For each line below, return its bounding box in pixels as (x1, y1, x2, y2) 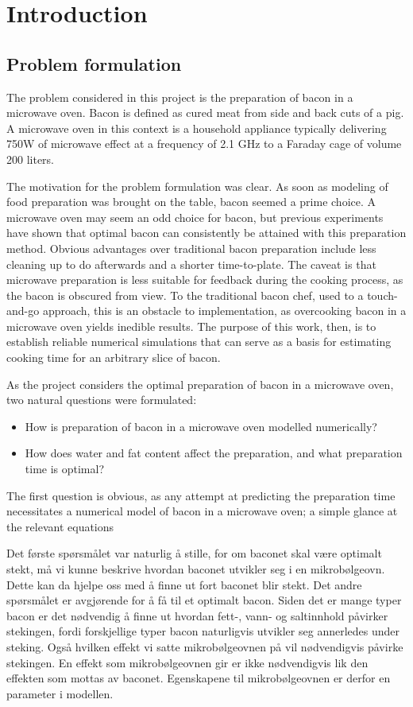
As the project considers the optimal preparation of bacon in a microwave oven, (6, 375, 394, 392)
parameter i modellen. (6, 685, 114, 701)
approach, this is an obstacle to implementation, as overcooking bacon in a (42, 302, 407, 319)
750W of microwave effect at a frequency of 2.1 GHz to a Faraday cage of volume (6, 135, 402, 152)
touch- (367, 286, 398, 303)
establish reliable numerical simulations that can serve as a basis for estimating (6, 333, 392, 350)
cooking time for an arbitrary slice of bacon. (6, 349, 221, 366)
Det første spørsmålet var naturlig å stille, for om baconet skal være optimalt (6, 545, 382, 561)
